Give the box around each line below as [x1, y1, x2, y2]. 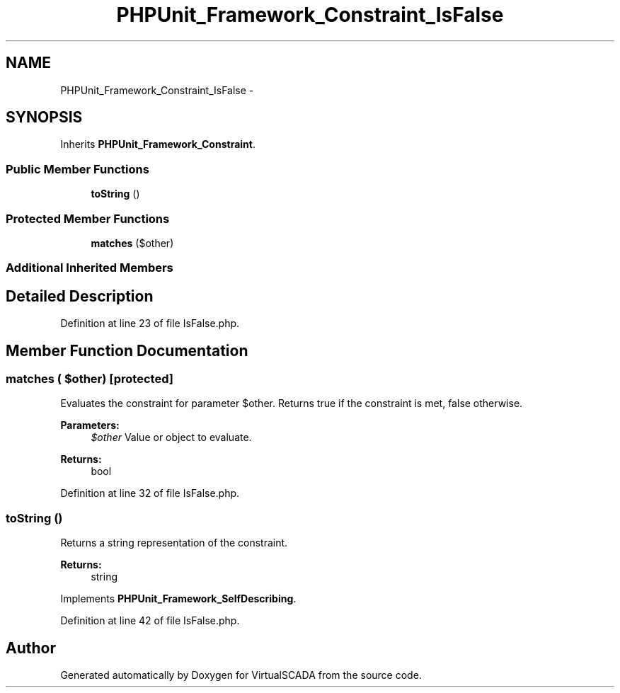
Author [6, 638, 56, 657]
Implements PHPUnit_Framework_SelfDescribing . [60, 592, 297, 605]
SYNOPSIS [6, 108, 83, 127]
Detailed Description [6, 287, 154, 305]
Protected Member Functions [6, 211, 170, 226]
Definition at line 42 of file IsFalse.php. [60, 614, 240, 627]
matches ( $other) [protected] [6, 372, 173, 386]
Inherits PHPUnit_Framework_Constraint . [60, 138, 256, 151]
